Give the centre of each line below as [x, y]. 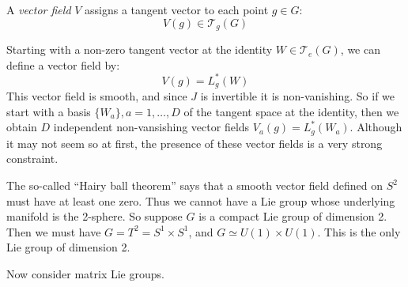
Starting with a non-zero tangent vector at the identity [140, 49]
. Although [376, 127]
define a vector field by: [63, 64]
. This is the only [359, 231]
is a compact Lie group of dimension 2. [293, 216]
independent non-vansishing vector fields [151, 127]
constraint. [32, 159]
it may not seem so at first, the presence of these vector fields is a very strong [195, 143]
